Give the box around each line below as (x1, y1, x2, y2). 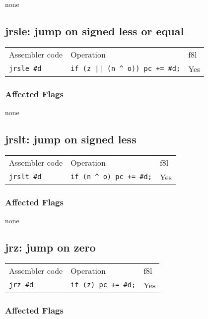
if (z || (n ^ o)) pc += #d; (70, 64, 181, 73)
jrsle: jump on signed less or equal (5, 23, 184, 38)
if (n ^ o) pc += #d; (70, 173, 152, 181)
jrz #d (9, 281, 34, 289)
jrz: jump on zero (5, 240, 96, 255)
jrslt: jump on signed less (5, 131, 137, 146)
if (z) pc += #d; (70, 281, 136, 289)
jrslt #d (9, 173, 42, 181)
